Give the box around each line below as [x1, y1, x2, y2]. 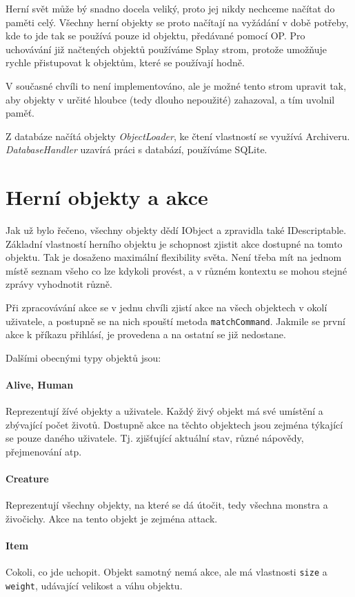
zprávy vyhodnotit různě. [6, 277, 112, 291]
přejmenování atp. [6, 444, 82, 459]
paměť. [6, 106, 34, 120]
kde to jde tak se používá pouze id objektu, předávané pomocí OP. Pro [6, 28, 305, 43]
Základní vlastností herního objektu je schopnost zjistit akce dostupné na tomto [6, 236, 343, 251]
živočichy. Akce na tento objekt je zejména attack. [6, 511, 218, 526]
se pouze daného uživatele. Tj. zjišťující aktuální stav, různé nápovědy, [6, 431, 304, 445]
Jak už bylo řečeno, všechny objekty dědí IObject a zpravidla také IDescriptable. [6, 223, 347, 237]
